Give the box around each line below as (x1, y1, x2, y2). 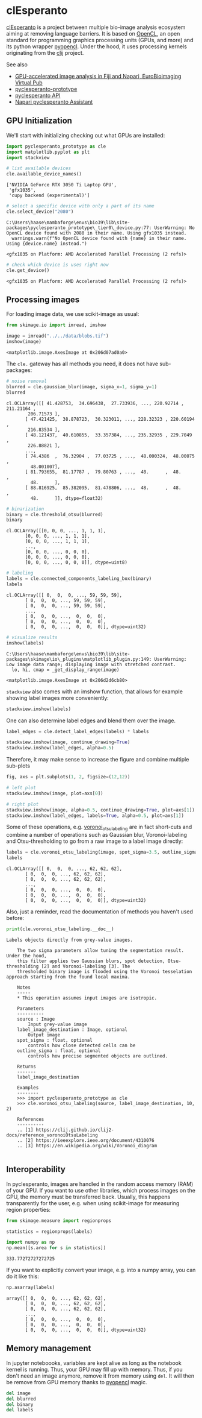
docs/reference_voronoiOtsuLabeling (6, 1132, 98, 1138)
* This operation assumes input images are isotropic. (17, 995, 158, 1001)
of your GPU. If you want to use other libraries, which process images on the (6, 1186, 195, 1194)
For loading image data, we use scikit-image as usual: (6, 310, 139, 318)
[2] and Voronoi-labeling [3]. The (41, 963, 130, 969)
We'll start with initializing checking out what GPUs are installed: (6, 131, 165, 139)
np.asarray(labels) (6, 1285, 55, 1291)
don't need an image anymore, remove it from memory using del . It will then (6, 1372, 194, 1379)
